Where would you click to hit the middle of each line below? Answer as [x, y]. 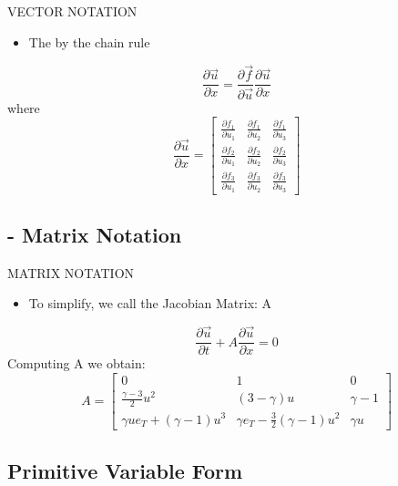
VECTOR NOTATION [72, 11]
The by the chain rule [89, 41]
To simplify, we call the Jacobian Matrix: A [150, 303]
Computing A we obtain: [77, 363]
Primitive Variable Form [125, 470]
